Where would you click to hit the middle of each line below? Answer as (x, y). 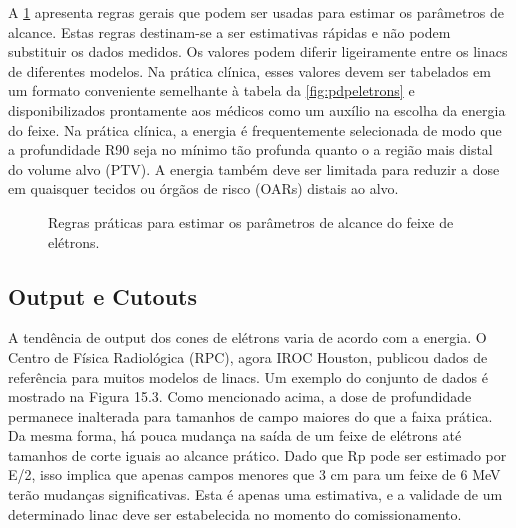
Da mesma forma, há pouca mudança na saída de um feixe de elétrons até (235, 435)
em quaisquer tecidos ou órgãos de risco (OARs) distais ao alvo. (203, 188)
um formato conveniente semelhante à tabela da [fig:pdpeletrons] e (211, 90)
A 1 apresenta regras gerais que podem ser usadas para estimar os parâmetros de (256, 12)
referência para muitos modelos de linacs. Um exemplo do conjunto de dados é (248, 376)
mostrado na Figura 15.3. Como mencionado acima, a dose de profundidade (240, 396)
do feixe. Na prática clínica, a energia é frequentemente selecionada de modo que (255, 129)
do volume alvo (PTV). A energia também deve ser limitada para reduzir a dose (254, 168)
